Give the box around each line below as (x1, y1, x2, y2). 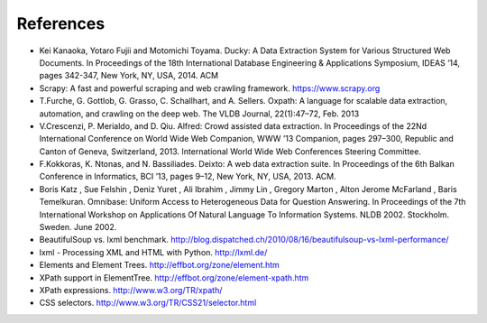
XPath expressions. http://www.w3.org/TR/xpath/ (39, 284, 223, 295)
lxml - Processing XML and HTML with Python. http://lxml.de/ (39, 246, 268, 257)
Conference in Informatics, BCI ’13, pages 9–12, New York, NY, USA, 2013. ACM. (39, 171, 337, 182)
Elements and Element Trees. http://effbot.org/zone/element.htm (39, 260, 280, 271)
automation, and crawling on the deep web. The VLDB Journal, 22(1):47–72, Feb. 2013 (39, 108, 360, 119)
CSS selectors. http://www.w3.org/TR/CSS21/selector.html (39, 298, 257, 309)
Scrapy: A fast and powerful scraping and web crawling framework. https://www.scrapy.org (39, 82, 381, 94)
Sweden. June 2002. (39, 222, 117, 233)
